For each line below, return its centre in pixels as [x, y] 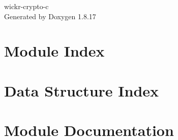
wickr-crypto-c [26, 6]
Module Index [54, 51]
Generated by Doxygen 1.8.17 [50, 16]
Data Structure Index [82, 90]
